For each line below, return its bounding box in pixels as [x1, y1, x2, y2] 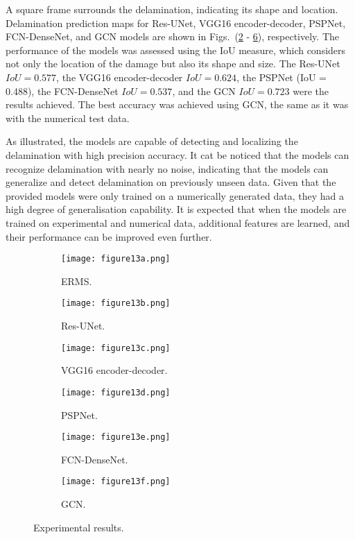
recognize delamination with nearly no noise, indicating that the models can [6, 161, 329, 176]
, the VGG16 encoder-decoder [56, 69, 183, 84]
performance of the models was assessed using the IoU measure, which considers [6, 42, 346, 57]
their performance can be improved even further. [6, 229, 212, 243]
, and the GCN [172, 83, 236, 98]
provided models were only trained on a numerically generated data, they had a [6, 188, 344, 203]
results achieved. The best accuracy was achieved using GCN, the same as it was [6, 97, 349, 112]
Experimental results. [33, 520, 124, 534]
